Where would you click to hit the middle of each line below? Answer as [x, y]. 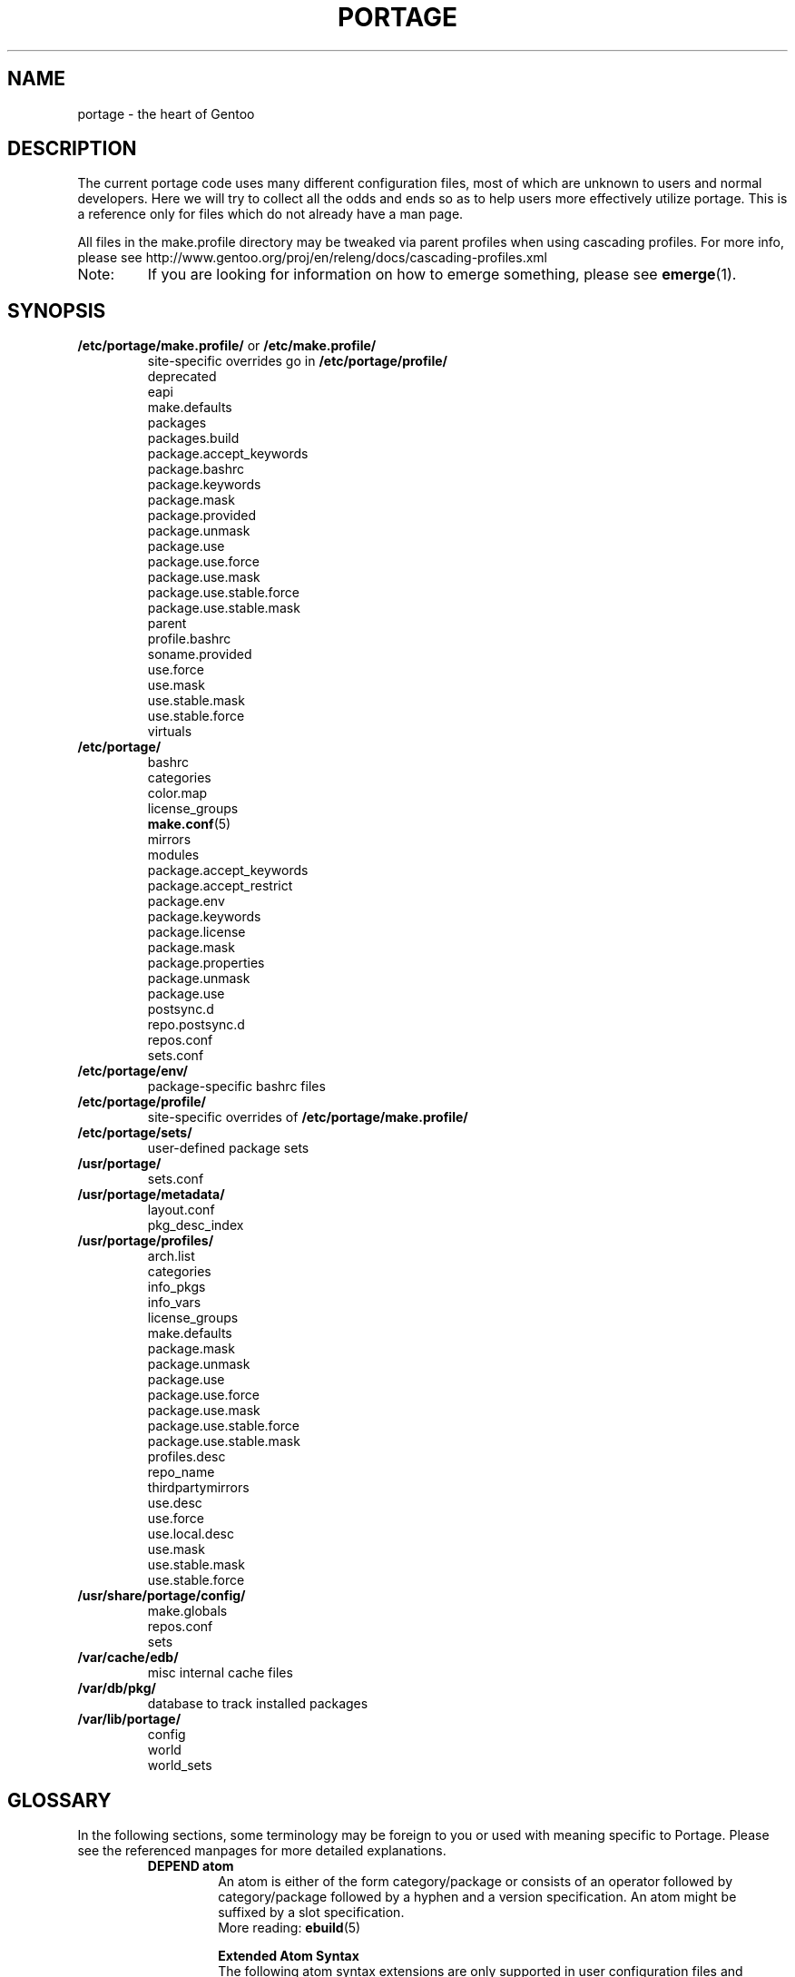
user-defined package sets [228, 1148]
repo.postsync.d [196, 1025]
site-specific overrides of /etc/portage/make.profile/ [308, 1117]
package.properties [206, 963]
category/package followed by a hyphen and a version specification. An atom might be [477, 1897]
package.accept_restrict [220, 886]
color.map [177, 793]
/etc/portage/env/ [133, 1071]
